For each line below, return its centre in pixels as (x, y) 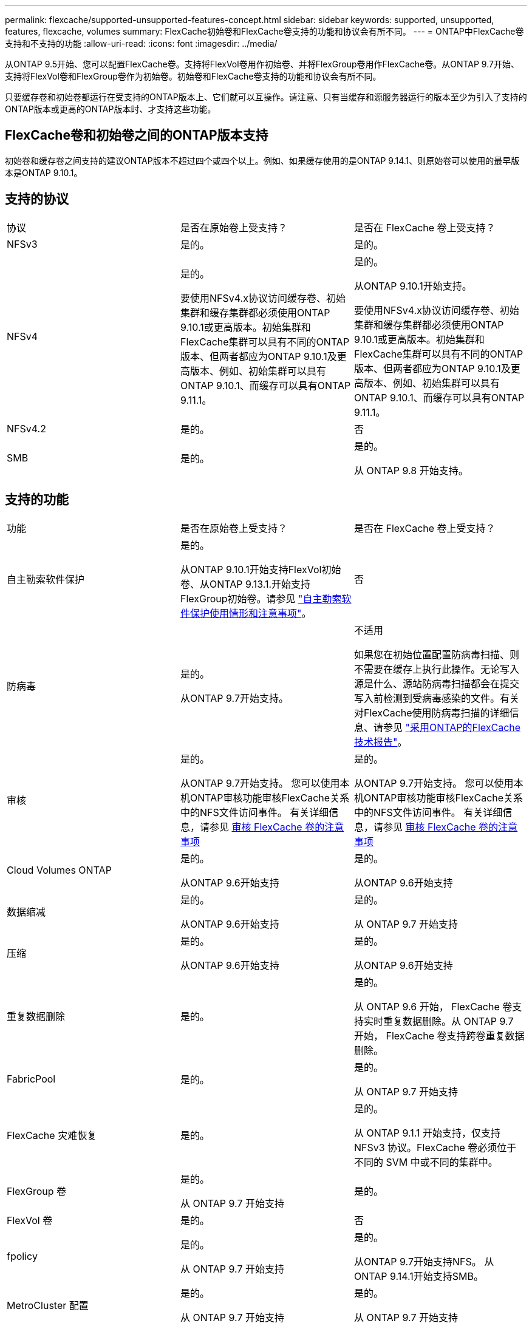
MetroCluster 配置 (48, 1305)
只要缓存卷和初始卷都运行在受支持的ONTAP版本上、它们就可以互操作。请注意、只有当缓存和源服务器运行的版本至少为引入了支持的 (266, 97)
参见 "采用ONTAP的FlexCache (452, 727)
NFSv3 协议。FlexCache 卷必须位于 (435, 1147)
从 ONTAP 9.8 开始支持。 (411, 470)
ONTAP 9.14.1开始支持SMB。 (418, 1276)
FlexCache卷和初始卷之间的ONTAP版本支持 (137, 135)
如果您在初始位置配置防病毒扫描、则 (436, 654)
